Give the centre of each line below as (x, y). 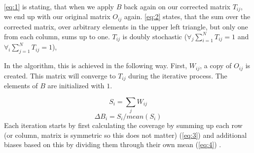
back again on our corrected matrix (177, 6)
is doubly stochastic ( (155, 36)
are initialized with (76, 85)
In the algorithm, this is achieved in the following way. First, (96, 65)
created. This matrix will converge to (60, 75)
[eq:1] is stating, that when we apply (59, 6)
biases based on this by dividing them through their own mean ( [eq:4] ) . (113, 144)
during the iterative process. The (178, 75)
